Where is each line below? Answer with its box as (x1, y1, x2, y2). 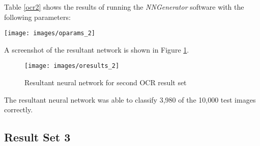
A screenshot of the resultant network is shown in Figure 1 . (4, 44, 189, 55)
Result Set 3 (4, 129, 71, 145)
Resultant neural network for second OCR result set (24, 77, 187, 88)
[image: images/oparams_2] (4, 30, 95, 37)
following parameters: (4, 11, 71, 22)
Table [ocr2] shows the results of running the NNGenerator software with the (4, 2, 244, 12)
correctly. (4, 104, 33, 115)
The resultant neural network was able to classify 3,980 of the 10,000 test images (4, 94, 256, 105)
